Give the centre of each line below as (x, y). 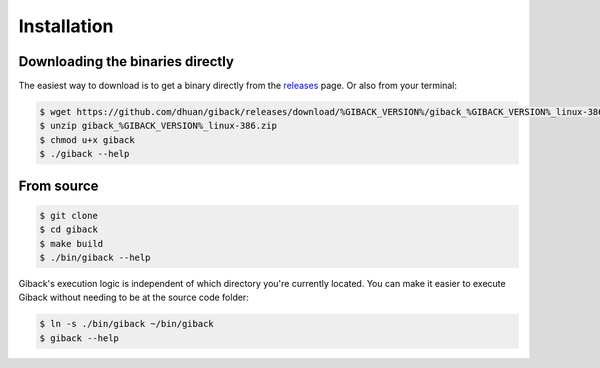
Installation (66, 26)
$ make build (71, 243)
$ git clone (69, 215)
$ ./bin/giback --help (95, 257)
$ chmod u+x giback (87, 139)
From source (58, 185)
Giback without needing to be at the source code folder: (133, 297)
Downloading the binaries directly (126, 61)
